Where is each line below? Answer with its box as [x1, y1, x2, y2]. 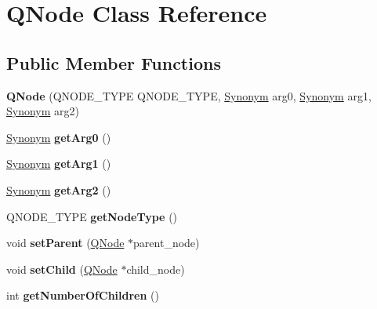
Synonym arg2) [6, 103, 80, 119]
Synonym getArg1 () [6, 155, 111, 172]
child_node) [126, 260, 185, 277]
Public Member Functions [6, 50, 221, 75]
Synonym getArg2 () [6, 181, 111, 198]
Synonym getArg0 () [6, 129, 111, 145]
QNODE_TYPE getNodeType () [6, 208, 178, 224]
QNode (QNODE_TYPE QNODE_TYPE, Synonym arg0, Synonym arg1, [6, 87, 372, 104]
